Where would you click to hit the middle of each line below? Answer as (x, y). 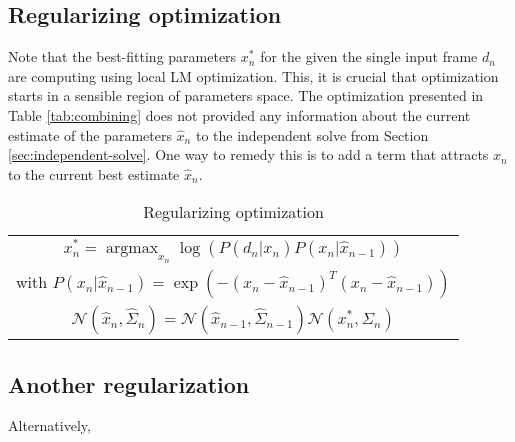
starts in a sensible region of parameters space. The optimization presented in (246, 95)
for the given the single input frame (369, 56)
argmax (132, 248)
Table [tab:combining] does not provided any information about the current (239, 114)
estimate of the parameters (90, 134)
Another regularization (129, 383)
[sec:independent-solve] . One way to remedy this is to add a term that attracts (248, 154)
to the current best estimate (94, 173)
